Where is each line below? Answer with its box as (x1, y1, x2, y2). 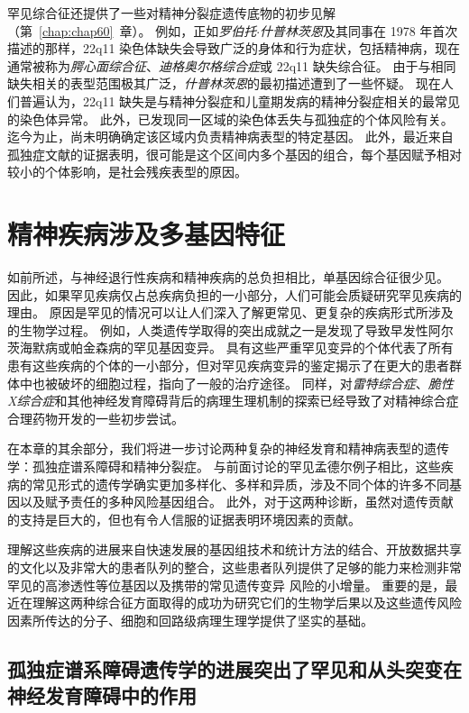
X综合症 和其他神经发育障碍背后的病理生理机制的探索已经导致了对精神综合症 (7, 391, 459, 410)
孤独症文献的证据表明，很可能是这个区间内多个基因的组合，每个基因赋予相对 (7, 144, 462, 163)
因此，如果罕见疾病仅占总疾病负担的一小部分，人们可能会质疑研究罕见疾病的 (7, 285, 462, 304)
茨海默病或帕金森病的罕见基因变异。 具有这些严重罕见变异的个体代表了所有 (7, 338, 454, 357)
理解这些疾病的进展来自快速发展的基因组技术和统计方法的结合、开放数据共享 (7, 540, 462, 559)
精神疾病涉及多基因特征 (7, 215, 286, 252)
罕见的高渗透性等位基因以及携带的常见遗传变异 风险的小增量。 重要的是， (7, 575, 446, 594)
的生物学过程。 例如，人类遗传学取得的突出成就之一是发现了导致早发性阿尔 (7, 320, 454, 339)
